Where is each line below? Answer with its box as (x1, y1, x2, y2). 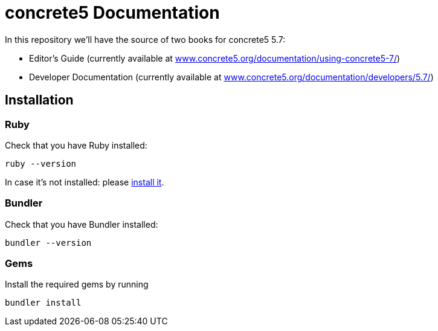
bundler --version (5, 237, 92, 248)
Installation (5, 92, 74, 108)
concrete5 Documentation (5, 2, 220, 23)
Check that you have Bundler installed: (5, 219, 158, 230)
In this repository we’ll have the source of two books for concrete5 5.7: (5, 34, 286, 45)
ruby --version (5, 158, 77, 169)
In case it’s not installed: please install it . (5, 176, 164, 187)
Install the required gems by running (5, 279, 149, 290)
